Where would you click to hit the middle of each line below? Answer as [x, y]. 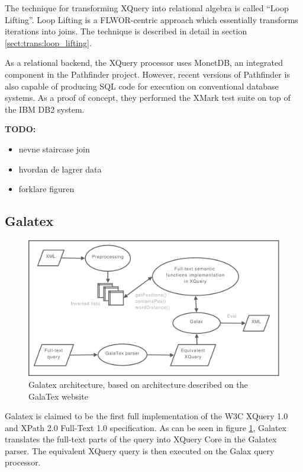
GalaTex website [58, 396]
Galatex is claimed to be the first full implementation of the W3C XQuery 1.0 [146, 416]
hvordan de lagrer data [60, 169]
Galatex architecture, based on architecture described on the [138, 384]
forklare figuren [46, 189]
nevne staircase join [54, 149]
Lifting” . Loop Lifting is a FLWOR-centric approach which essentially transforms [151, 19]
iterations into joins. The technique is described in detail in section [126, 31]
